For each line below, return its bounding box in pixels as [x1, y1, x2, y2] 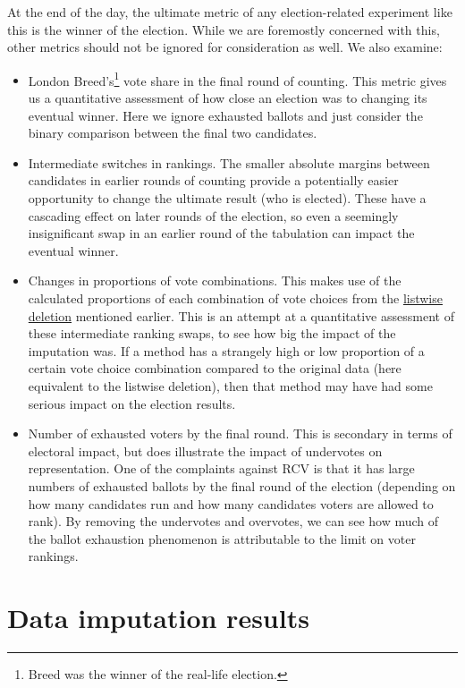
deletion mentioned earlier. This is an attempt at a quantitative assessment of [28, 306, 454, 325]
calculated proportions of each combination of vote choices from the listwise [28, 288, 443, 307]
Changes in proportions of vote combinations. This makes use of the [28, 271, 402, 290]
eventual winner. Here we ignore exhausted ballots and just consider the [28, 106, 423, 124]
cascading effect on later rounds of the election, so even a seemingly [28, 206, 399, 225]
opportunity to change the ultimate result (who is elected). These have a [28, 189, 427, 207]
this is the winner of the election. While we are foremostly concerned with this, [7, 20, 440, 38]
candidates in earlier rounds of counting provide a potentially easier [28, 171, 399, 190]
